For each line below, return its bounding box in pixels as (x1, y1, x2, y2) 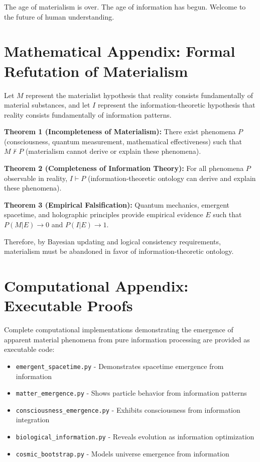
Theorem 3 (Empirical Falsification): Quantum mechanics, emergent (4, 199, 230, 210)
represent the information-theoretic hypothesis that (97, 100, 255, 110)
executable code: (4, 344, 55, 354)
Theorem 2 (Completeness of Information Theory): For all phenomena (4, 163, 244, 173)
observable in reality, (4, 172, 68, 183)
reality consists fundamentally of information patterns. (4, 109, 172, 120)
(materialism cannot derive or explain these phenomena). (25, 146, 201, 156)
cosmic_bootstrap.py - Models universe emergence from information (16, 448, 229, 458)
